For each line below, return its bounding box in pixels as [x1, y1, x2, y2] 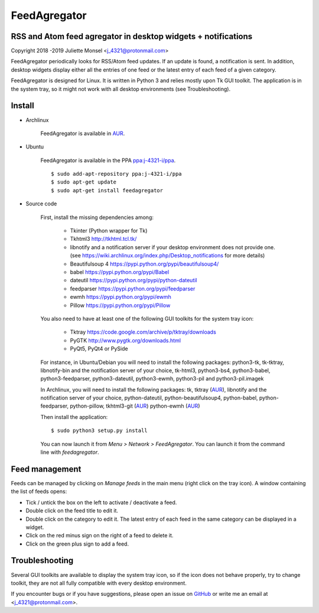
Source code [25, 200, 57, 207]
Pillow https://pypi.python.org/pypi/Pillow [70, 302, 171, 309]
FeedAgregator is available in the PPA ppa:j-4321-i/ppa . [40, 157, 176, 164]
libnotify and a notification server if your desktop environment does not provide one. [70, 243, 275, 251]
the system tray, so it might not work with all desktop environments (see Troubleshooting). [11, 85, 231, 92]
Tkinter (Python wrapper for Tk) [70, 227, 148, 234]
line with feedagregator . [40, 449, 99, 456]
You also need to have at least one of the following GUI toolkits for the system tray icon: [40, 315, 254, 322]
